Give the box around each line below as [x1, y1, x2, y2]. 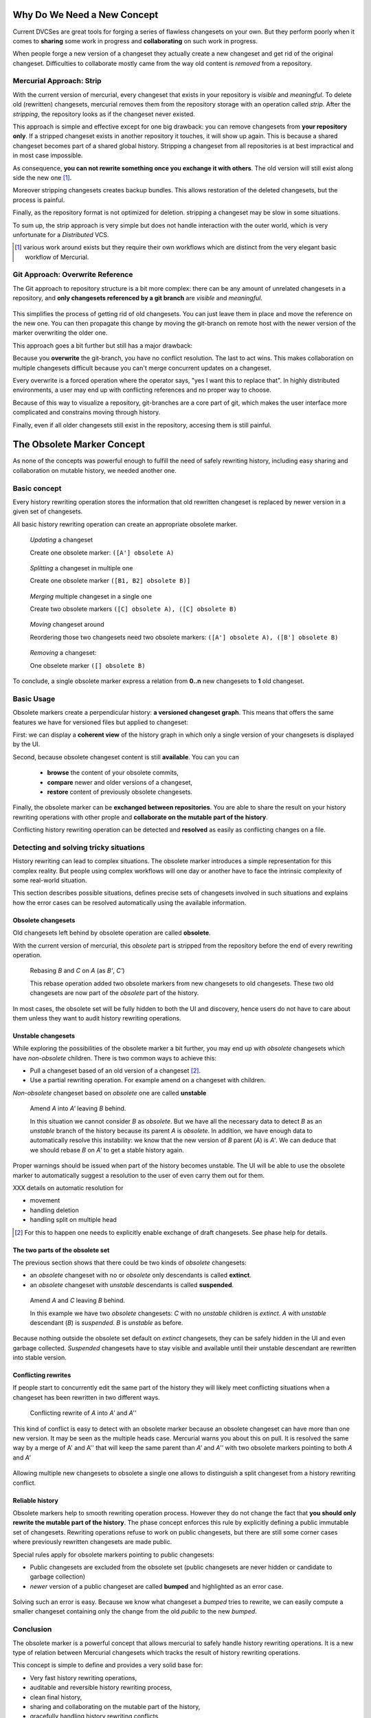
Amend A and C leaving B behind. [30, 1296, 126, 1305]
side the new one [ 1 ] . [12, 173, 72, 181]
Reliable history [12, 1496, 58, 1504]
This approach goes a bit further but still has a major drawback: [12, 341, 192, 350]
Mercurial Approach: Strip [12, 76, 102, 86]
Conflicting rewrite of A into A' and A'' [30, 1409, 137, 1417]
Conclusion [12, 1625, 52, 1634]
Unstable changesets [12, 1031, 76, 1040]
